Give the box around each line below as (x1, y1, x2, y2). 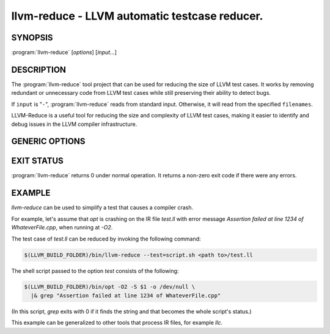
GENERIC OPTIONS (11, 136, 86, 147)
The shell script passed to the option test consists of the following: (11, 267, 179, 275)
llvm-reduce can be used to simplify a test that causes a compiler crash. (11, 204, 194, 211)
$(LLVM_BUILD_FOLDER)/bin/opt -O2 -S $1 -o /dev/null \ (24, 283, 196, 291)
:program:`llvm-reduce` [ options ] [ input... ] (11, 49, 117, 56)
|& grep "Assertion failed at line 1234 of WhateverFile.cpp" (31, 292, 221, 299)
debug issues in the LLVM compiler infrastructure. (11, 120, 137, 128)
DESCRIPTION (11, 64, 67, 75)
